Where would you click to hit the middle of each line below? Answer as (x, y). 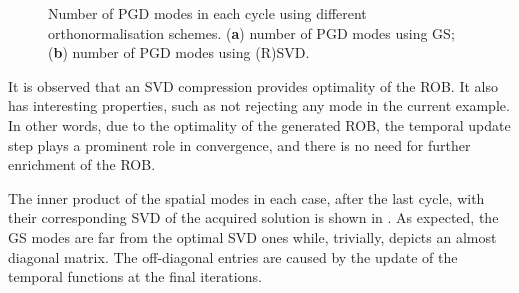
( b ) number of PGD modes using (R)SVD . (179, 52)
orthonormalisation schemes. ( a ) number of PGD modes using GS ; (251, 32)
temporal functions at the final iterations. (135, 276)
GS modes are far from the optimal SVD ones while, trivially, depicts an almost (252, 236)
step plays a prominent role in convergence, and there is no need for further (239, 144)
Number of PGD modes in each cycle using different (207, 13)
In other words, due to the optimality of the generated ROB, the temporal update (259, 124)
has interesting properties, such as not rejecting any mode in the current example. (259, 105)
